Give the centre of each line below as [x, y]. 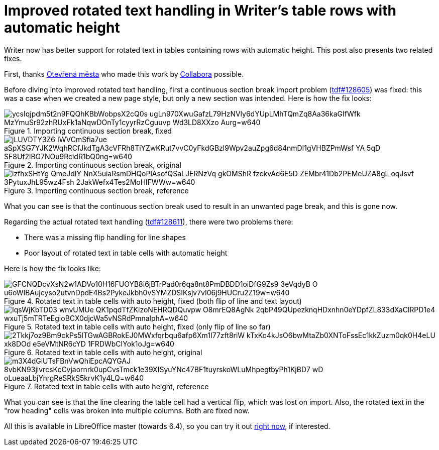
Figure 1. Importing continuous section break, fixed [88, 131]
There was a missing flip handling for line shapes [105, 237]
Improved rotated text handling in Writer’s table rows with [200, 11]
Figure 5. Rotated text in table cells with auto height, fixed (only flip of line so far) [137, 326]
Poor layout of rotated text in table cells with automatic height [126, 253]
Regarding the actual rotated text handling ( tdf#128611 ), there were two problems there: [149, 221]
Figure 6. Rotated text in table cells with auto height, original [103, 352]
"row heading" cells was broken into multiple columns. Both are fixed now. [127, 410]
